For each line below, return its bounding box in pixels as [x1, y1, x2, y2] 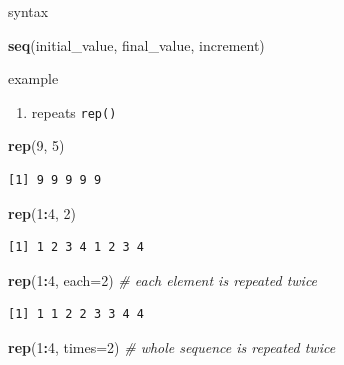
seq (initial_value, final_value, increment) [8, 34, 265, 55]
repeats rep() [31, 101, 117, 122]
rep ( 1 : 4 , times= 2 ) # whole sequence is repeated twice [8, 337, 336, 357]
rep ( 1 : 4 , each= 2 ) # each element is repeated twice [8, 269, 318, 290]
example [8, 68, 59, 89]
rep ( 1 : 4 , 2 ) [8, 202, 76, 223]
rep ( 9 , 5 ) [8, 135, 65, 156]
